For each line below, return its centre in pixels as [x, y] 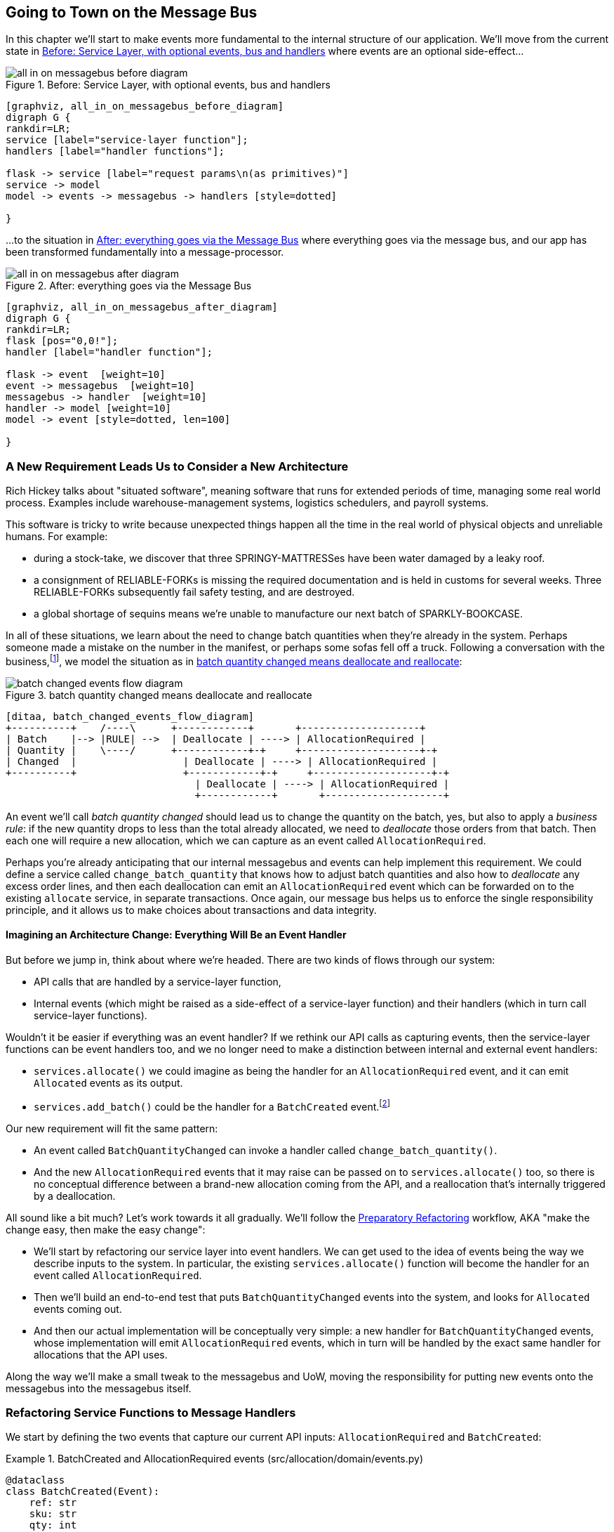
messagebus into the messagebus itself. [99, 1388]
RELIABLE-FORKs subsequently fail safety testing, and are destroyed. [194, 592]
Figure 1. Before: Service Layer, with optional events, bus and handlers [168, 85]
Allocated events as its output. [108, 1083]
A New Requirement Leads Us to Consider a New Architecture [177, 466]
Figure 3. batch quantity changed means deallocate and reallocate [159, 695]
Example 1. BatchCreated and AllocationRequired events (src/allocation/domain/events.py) [215, 1459]
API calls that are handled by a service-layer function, [158, 982]
